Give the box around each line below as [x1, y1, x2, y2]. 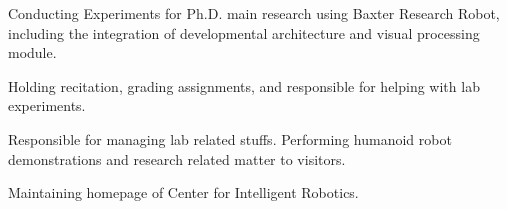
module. [8, 42, 57, 63]
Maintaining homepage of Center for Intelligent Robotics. [8, 182, 359, 203]
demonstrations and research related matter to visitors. [8, 148, 346, 169]
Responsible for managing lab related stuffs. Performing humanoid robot [8, 128, 452, 149]
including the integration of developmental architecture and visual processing [8, 22, 480, 43]
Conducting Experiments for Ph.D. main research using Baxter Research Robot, [8, 3, 500, 23]
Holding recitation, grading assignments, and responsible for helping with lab [8, 75, 480, 96]
